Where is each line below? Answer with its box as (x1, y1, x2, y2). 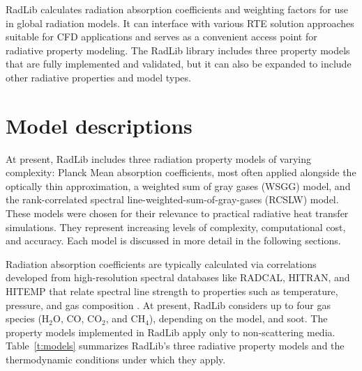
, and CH (105, 311, 146, 326)
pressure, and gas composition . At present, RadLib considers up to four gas (6, 297, 331, 312)
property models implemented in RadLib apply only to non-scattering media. (6, 324, 335, 339)
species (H (6, 311, 50, 326)
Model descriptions (6, 111, 193, 139)
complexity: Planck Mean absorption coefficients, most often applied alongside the (6, 165, 356, 180)
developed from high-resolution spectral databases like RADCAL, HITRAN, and (6, 270, 350, 285)
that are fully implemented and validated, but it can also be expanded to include (6, 56, 352, 71)
